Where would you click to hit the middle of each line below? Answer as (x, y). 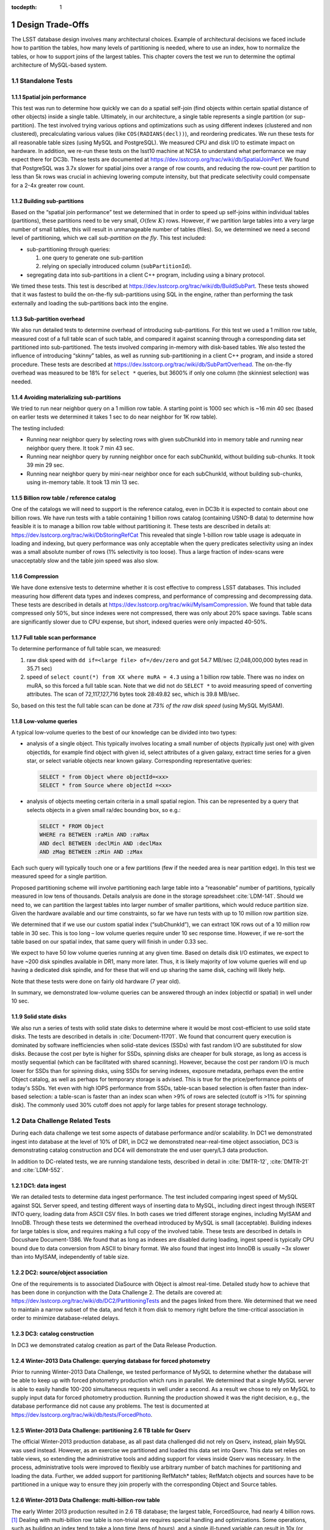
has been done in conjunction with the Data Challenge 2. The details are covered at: (117, 1292)
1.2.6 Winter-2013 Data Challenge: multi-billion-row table (86, 1500)
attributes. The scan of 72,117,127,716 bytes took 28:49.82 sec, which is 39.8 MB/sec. (133, 694)
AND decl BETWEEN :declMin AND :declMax (101, 843)
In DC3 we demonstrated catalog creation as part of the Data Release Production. (114, 1345)
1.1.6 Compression (35, 576)
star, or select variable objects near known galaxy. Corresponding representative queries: (139, 761)
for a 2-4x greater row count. (48, 185)
